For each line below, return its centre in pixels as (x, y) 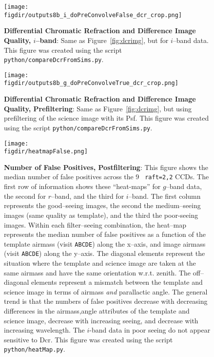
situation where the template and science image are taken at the (100, 263)
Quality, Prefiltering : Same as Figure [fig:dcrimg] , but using (98, 108)
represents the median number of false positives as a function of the (105, 234)
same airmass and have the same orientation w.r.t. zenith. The (97, 272)
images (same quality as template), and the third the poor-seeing (101, 215)
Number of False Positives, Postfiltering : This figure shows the (106, 167)
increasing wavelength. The (44, 330)
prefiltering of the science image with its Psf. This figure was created (107, 118)
